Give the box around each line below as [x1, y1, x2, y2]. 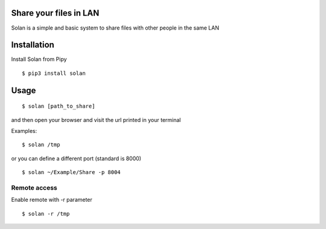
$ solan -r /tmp [22, 210, 70, 217]
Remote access [11, 183, 57, 192]
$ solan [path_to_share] [22, 103, 95, 110]
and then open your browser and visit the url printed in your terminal [11, 116, 181, 123]
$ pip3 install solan [22, 69, 86, 77]
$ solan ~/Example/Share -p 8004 [22, 169, 121, 176]
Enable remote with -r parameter [11, 196, 93, 204]
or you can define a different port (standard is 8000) [11, 155, 142, 162]
